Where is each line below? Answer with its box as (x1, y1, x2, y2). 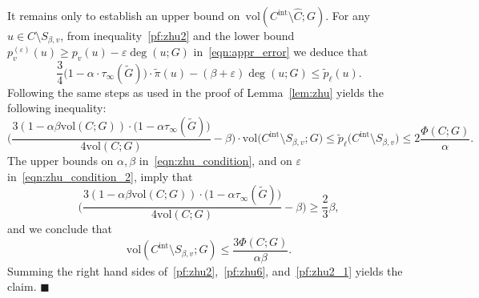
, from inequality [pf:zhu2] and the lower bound (60, 27, 295, 43)
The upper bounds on (7, 151, 114, 168)
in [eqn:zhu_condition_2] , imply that (7, 167, 193, 184)
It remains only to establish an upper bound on (7, 7, 240, 23)
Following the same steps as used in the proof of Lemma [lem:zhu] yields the (7, 83, 384, 100)
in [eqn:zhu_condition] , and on (139, 151, 292, 168)
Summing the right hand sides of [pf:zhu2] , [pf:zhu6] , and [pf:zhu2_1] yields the (7, 262, 403, 279)
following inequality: (7, 99, 107, 116)
